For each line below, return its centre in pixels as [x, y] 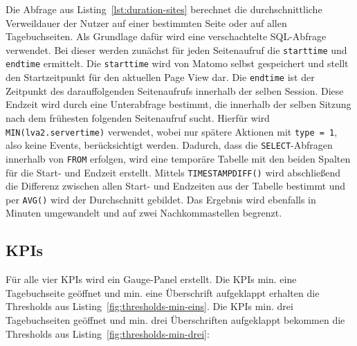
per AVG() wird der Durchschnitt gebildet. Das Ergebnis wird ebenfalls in [161, 199]
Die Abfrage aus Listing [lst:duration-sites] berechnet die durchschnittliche [164, 9]
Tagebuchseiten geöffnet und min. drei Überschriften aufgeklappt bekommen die [175, 319]
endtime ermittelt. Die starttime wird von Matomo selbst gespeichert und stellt [177, 63]
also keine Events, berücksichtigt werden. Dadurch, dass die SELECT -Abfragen [169, 145]
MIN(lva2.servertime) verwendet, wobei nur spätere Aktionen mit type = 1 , [172, 131]
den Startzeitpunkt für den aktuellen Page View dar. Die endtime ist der [160, 77]
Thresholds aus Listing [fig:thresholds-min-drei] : [108, 333]
